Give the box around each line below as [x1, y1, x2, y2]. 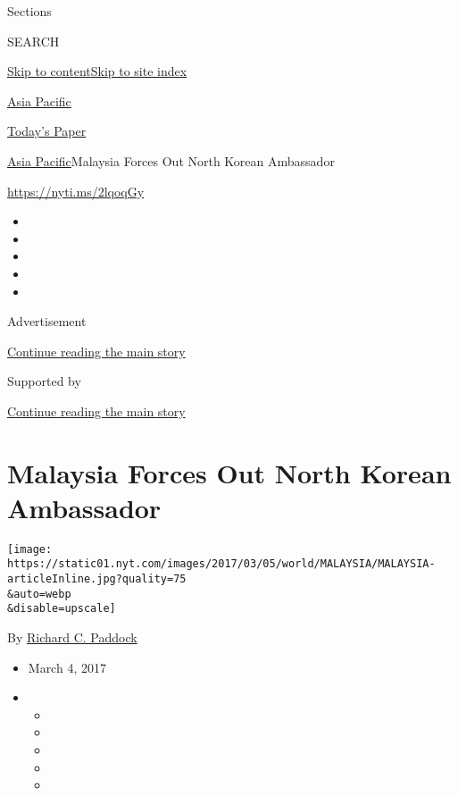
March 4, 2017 [28, 658, 106, 676]
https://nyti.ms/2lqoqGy [7, 181, 145, 200]
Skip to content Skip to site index [7, 62, 187, 80]
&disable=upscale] [7, 602, 116, 616]
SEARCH [7, 31, 60, 50]
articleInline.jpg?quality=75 [7, 573, 187, 586]
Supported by [7, 372, 81, 390]
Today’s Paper [7, 121, 87, 140]
